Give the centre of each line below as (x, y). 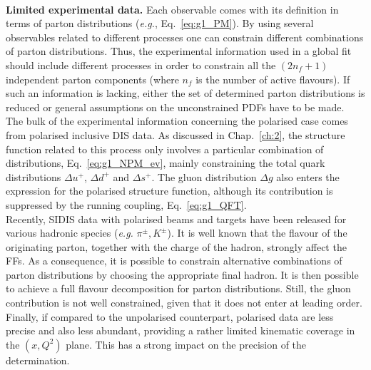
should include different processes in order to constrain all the (141, 65)
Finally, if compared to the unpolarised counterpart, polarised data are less (170, 316)
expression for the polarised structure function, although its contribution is (169, 191)
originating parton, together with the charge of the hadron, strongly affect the (176, 246)
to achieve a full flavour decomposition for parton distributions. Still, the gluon (178, 288)
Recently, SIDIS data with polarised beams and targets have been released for (176, 219)
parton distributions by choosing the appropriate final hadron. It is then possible (182, 274)
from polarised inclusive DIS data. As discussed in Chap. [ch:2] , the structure (176, 134)
